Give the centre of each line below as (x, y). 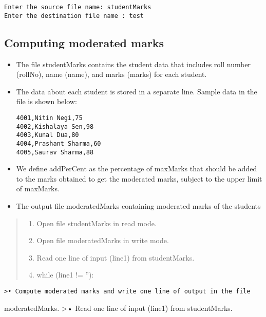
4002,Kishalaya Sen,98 (55, 126)
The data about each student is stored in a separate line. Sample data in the (137, 91)
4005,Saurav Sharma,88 (55, 152)
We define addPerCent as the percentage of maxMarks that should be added (137, 169)
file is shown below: (46, 101)
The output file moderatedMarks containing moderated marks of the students (138, 205)
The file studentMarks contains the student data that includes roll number (134, 64)
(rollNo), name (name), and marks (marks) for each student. (111, 74)
